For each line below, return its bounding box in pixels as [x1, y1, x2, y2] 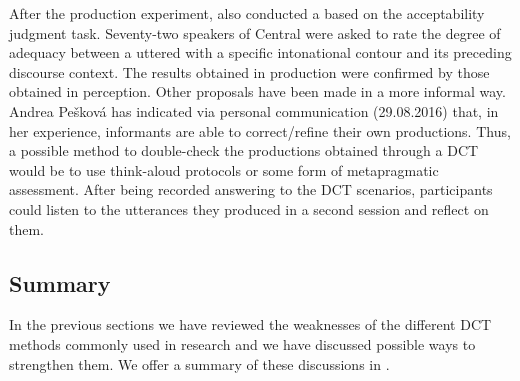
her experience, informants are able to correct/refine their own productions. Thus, [9, 120, 511, 141]
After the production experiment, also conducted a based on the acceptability [9, 3, 485, 23]
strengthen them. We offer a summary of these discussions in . [9, 353, 390, 374]
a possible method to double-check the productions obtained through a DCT [9, 140, 479, 161]
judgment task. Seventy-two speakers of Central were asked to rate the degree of [9, 22, 501, 43]
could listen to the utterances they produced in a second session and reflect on [9, 198, 489, 219]
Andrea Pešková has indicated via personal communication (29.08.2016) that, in [9, 100, 499, 121]
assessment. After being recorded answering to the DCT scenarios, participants [9, 179, 493, 200]
